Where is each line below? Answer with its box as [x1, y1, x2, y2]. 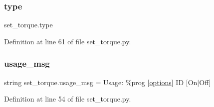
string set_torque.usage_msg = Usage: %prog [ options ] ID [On [4, 77, 198, 87]
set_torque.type [4, 19, 53, 30]
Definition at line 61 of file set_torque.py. [4, 36, 131, 46]
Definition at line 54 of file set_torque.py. [4, 94, 131, 104]
